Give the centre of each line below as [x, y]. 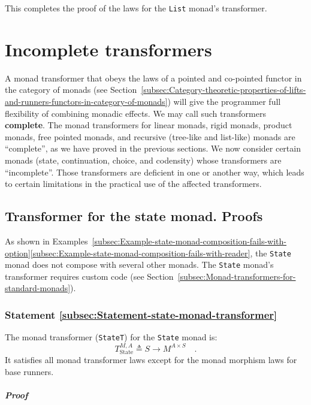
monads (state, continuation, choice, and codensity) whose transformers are [143, 160]
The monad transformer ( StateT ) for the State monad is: [111, 337]
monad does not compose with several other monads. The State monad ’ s [139, 265]
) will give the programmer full [224, 101]
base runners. [29, 371]
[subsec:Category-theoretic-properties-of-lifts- [224, 90]
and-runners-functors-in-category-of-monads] [86, 101]
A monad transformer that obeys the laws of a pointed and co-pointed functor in [153, 78]
